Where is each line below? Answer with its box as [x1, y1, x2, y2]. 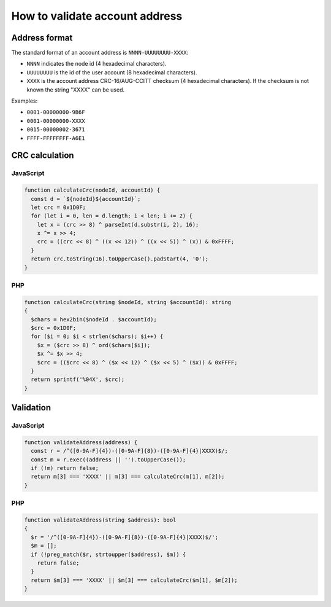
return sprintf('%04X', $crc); [31, 376, 125, 383]
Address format [11, 33, 73, 43]
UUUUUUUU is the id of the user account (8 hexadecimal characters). [26, 68, 197, 76]
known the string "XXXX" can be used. [26, 86, 125, 93]
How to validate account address [11, 9, 183, 23]
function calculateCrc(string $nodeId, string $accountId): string [24, 299, 232, 305]
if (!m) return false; [31, 464, 99, 472]
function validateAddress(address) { [24, 439, 138, 445]
